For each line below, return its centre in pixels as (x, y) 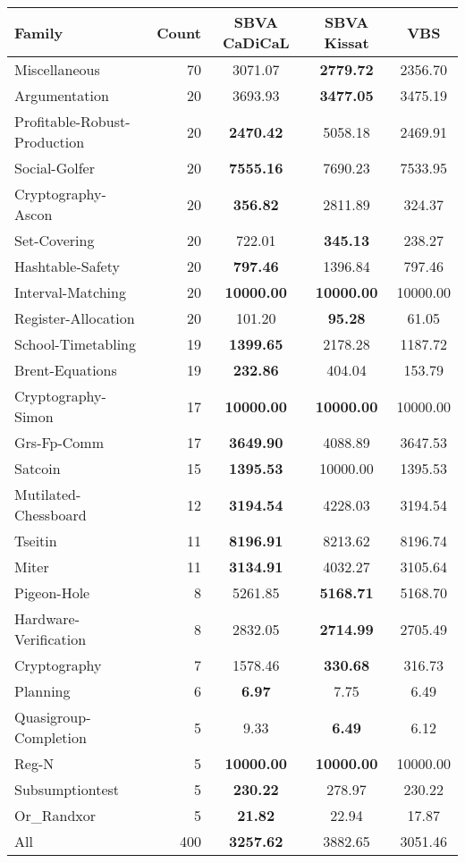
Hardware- (47, 618)
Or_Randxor (55, 815)
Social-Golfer (55, 168)
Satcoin (38, 468)
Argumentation (62, 95)
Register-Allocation (75, 318)
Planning (42, 691)
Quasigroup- (53, 717)
